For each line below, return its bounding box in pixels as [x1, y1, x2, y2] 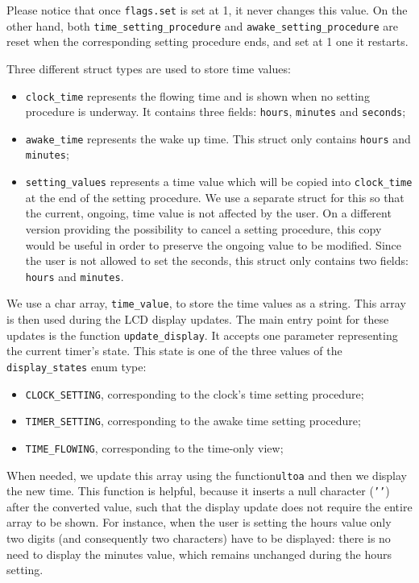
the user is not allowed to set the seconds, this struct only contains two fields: [25, 252, 409, 269]
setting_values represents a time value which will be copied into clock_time [25, 173, 413, 190]
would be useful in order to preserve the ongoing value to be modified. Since [25, 236, 402, 253]
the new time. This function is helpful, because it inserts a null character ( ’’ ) [6, 482, 390, 499]
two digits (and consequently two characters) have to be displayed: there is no [6, 530, 391, 547]
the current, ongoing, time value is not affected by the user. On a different [25, 205, 392, 221]
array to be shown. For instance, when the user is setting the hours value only [6, 514, 392, 531]
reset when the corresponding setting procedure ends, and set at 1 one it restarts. [6, 33, 409, 50]
